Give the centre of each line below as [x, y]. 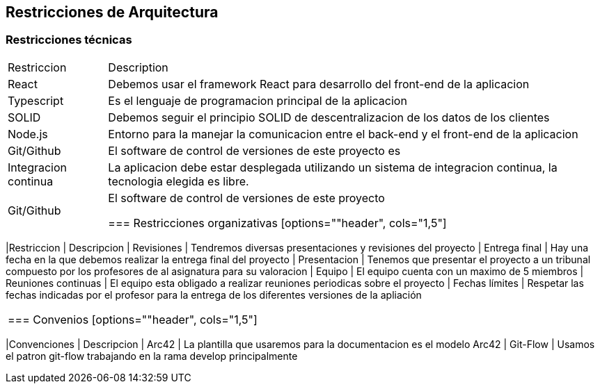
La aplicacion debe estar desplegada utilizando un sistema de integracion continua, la [333, 167]
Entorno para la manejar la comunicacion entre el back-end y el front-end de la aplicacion [343, 134]
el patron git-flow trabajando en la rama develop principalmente [152, 356]
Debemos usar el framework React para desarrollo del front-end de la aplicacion [319, 84]
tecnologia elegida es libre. [179, 181]
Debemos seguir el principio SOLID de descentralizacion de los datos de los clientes [329, 117]
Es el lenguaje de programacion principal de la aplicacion [258, 100]
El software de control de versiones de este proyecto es [254, 150]
